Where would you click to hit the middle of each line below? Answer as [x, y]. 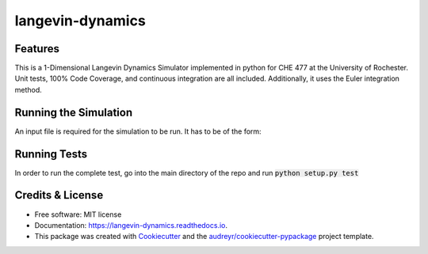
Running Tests [51, 154]
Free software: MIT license [78, 214]
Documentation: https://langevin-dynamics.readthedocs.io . [131, 225]
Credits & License [59, 195]
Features [37, 49]
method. [29, 89]
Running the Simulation [74, 112]
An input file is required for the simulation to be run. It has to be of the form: [138, 131]
